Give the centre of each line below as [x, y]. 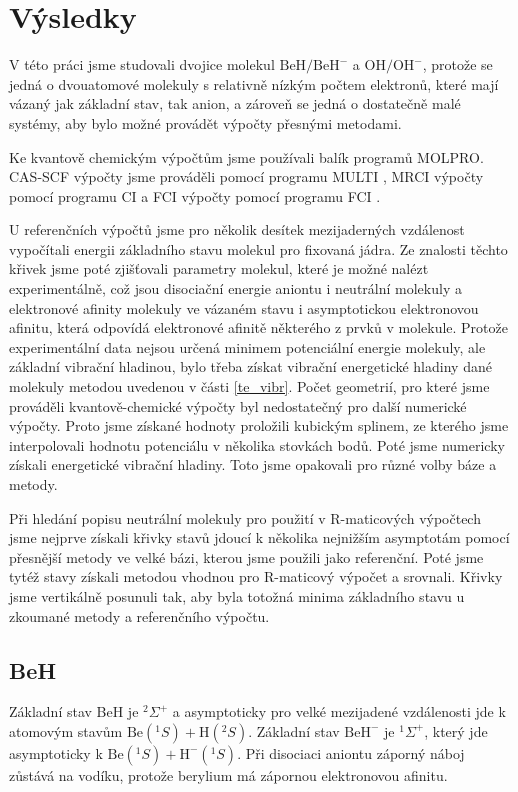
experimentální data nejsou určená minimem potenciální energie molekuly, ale [247, 346]
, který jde [456, 730]
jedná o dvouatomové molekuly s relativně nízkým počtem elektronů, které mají [254, 83]
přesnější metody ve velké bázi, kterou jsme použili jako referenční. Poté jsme [246, 556]
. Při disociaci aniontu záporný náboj [351, 752]
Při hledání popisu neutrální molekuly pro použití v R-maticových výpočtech [245, 517]
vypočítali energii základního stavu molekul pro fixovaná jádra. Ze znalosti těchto [258, 248]
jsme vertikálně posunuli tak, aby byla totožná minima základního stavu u [237, 595]
